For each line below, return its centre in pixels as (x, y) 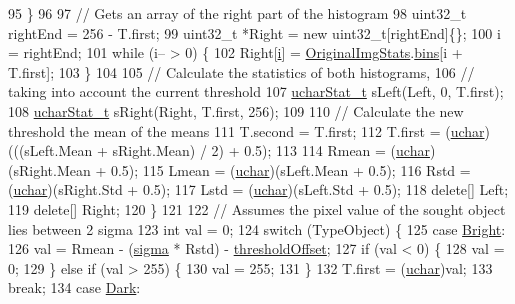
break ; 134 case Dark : (74, 287)
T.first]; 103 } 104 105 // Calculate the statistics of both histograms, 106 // (241, 71)
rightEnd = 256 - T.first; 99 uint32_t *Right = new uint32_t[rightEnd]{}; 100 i (254, 32)
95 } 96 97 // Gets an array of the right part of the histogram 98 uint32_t (237, 13)
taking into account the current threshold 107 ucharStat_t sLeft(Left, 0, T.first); (256, 91)
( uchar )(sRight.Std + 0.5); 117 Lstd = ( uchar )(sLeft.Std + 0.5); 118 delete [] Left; (258, 189)
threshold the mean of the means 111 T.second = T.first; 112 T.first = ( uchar (246, 130)
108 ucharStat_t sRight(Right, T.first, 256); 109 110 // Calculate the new (236, 110)
